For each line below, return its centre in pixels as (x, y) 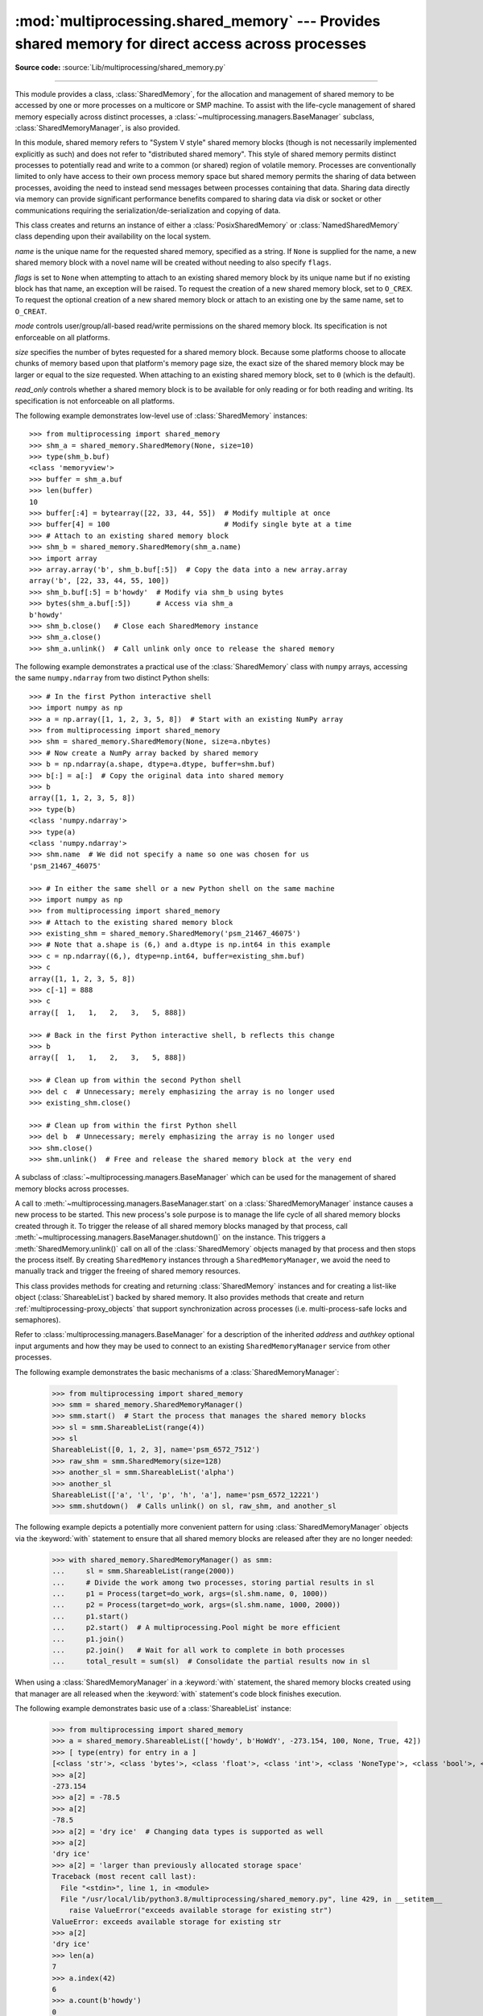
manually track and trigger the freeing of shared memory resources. (128, 1271)
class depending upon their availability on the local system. (113, 236)
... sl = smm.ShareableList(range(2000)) (143, 1571)
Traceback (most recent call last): (124, 1876)
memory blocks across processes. (72, 1189)
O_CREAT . (31, 311)
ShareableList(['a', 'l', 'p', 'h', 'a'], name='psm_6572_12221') (186, 1495)
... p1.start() (90, 1616)
